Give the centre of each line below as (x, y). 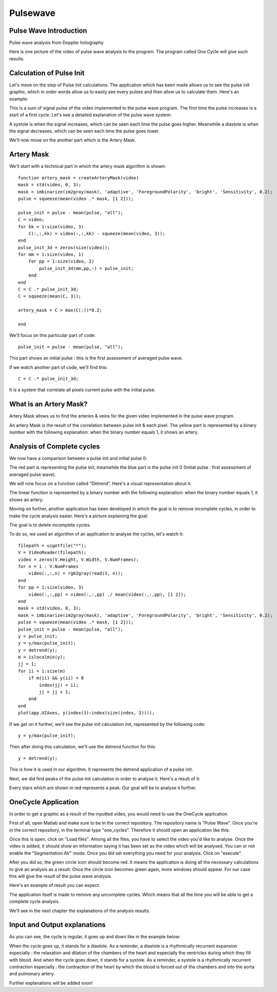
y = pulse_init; (38, 636)
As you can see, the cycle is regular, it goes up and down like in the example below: (95, 937)
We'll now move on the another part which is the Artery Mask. (73, 140)
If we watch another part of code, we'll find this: (59, 367)
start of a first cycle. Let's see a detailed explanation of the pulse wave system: (90, 115)
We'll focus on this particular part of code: (52, 335)
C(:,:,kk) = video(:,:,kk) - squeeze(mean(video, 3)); (97, 233)
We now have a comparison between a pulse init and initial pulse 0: (78, 458)
